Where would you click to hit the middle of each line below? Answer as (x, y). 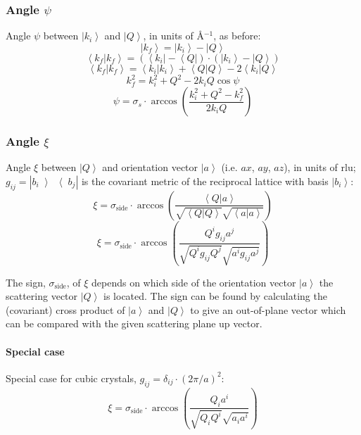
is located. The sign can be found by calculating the (215, 296)
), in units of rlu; (320, 167)
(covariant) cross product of (65, 309)
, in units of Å (173, 36)
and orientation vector (150, 167)
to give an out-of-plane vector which (268, 309)
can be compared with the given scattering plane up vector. (134, 323)
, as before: (237, 36)
